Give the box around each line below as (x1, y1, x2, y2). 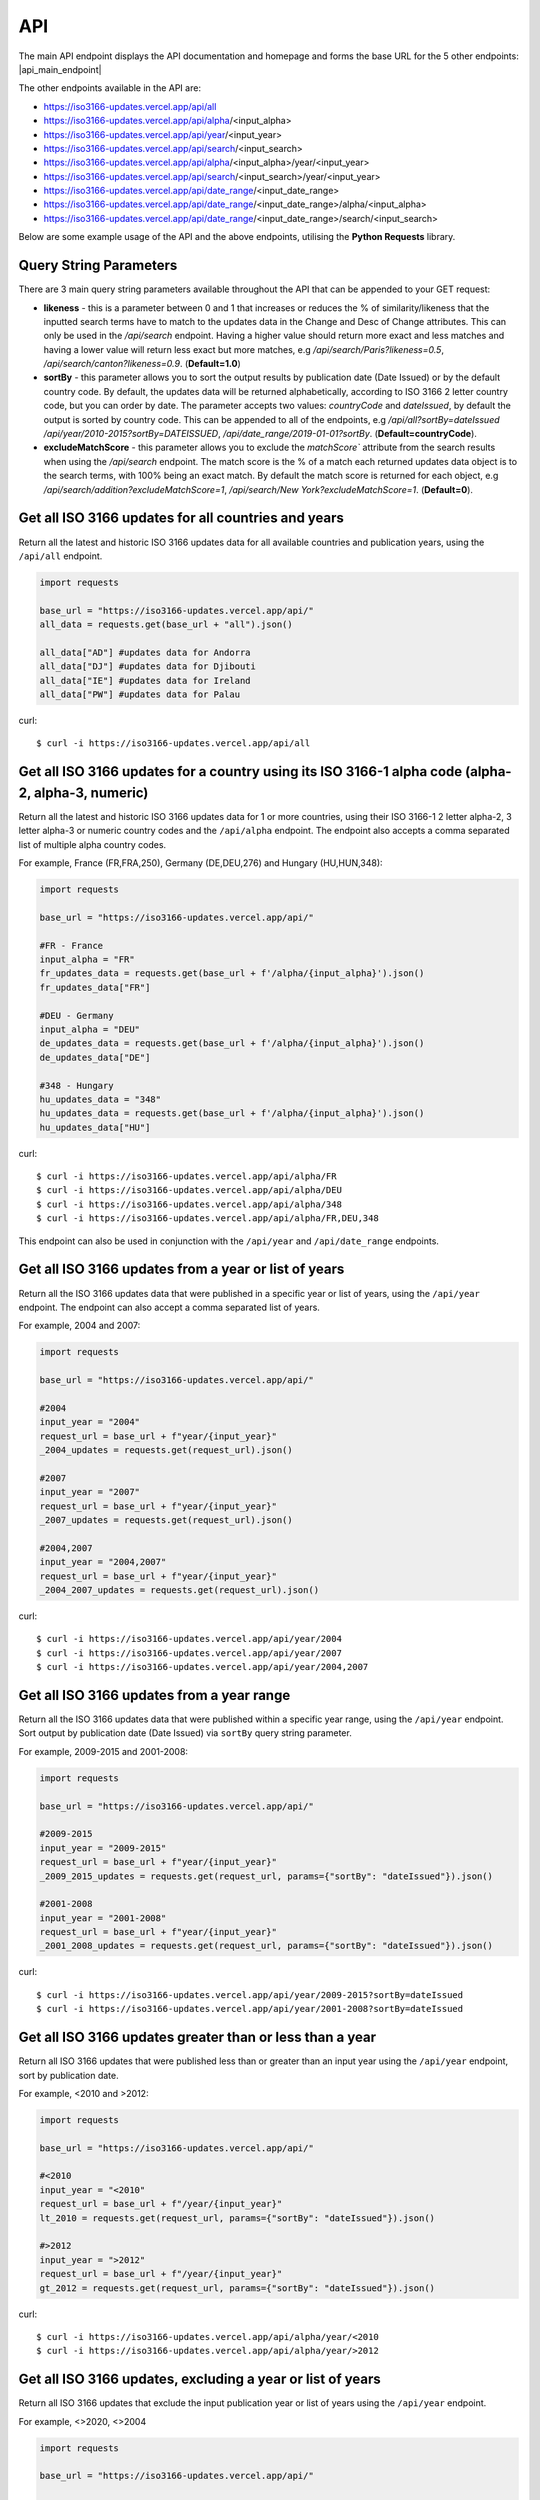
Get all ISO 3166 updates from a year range (18, 1686, 291, 1704)
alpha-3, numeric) (33, 784, 149, 801)
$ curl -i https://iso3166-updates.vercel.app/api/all (36, 738, 311, 749)
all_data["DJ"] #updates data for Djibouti (39, 661, 257, 672)
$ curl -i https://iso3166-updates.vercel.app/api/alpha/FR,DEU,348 (36, 1213, 379, 1224)
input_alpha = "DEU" (39, 1023, 140, 1035)
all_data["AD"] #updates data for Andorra (39, 646, 251, 658)
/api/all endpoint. (18, 550, 103, 562)
